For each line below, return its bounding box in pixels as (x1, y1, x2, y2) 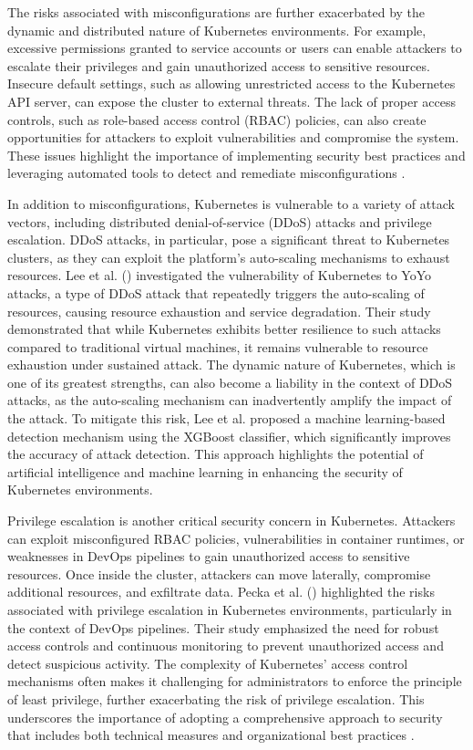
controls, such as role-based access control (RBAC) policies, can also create (7, 109, 427, 129)
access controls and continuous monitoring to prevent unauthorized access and (7, 636, 444, 655)
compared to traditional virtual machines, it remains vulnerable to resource (7, 337, 428, 356)
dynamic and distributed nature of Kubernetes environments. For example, (7, 20, 427, 39)
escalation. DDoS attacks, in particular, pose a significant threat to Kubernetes (7, 230, 450, 249)
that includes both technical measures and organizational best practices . (7, 725, 415, 745)
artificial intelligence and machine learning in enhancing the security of (7, 462, 403, 481)
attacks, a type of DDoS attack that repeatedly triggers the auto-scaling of (7, 283, 425, 302)
